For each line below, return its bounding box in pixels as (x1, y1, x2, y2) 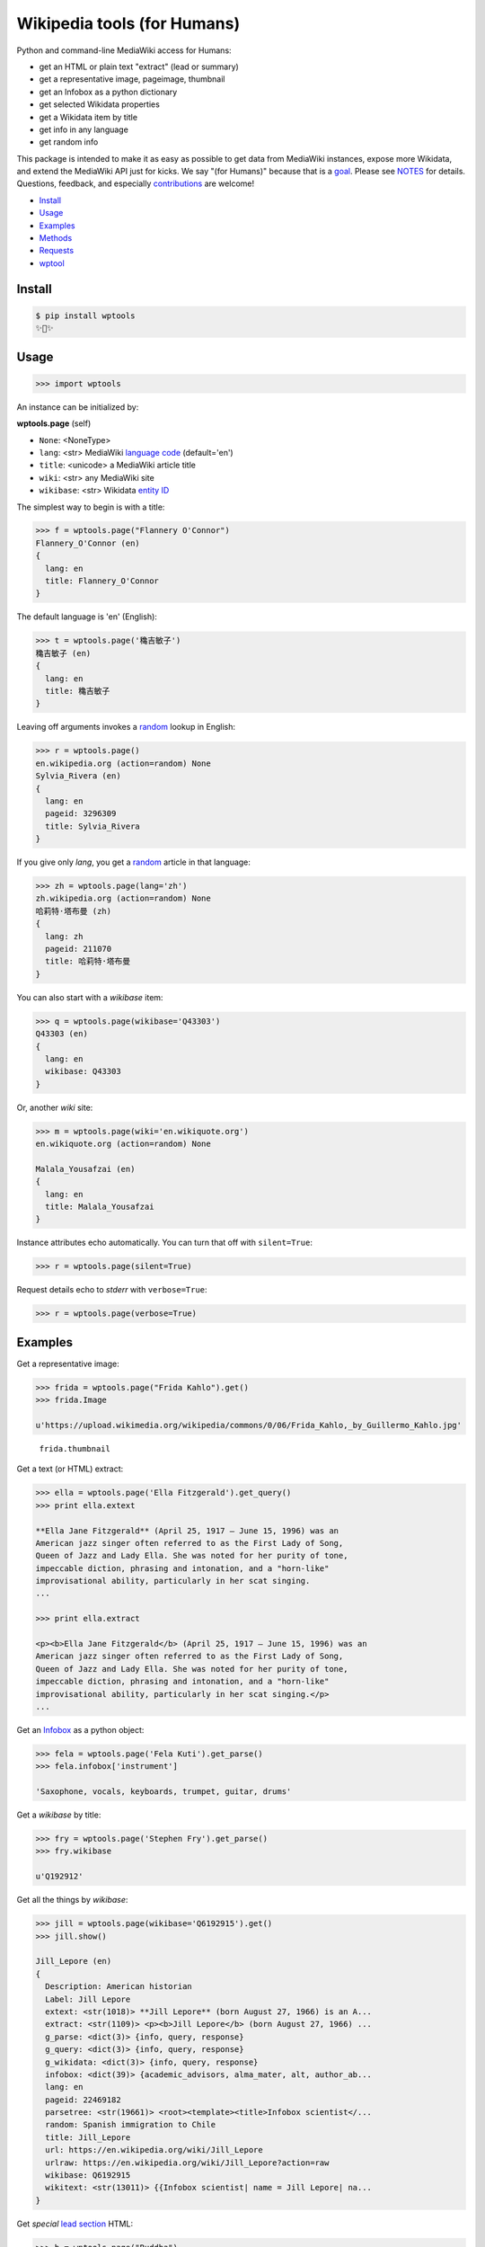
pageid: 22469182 (45, 2094, 121, 2105)
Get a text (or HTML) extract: (16, 1463, 124, 1474)
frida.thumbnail (39, 1443, 111, 1453)
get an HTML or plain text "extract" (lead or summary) (39, 61, 240, 72)
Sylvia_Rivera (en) (35, 771, 121, 781)
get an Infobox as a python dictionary (39, 86, 178, 97)
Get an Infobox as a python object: (16, 1724, 145, 1735)
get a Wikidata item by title (39, 111, 138, 122)
